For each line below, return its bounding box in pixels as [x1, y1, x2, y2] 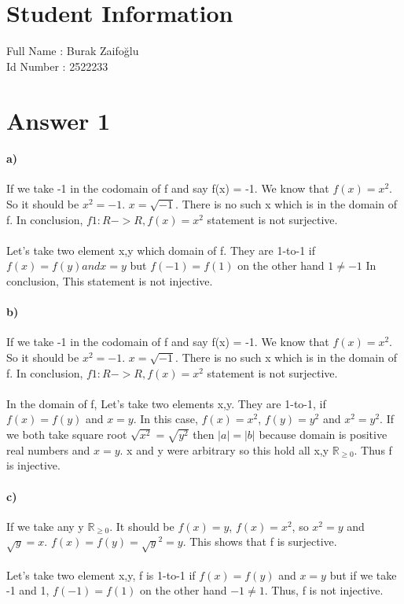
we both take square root [6, 426, 127, 442]
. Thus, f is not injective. [264, 582, 384, 598]
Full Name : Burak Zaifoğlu [6, 42, 139, 59]
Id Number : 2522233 [6, 57, 108, 74]
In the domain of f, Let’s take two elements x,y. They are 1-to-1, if [6, 395, 326, 411]
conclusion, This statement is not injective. [6, 273, 213, 289]
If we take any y [6, 517, 84, 534]
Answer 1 [6, 104, 111, 136]
